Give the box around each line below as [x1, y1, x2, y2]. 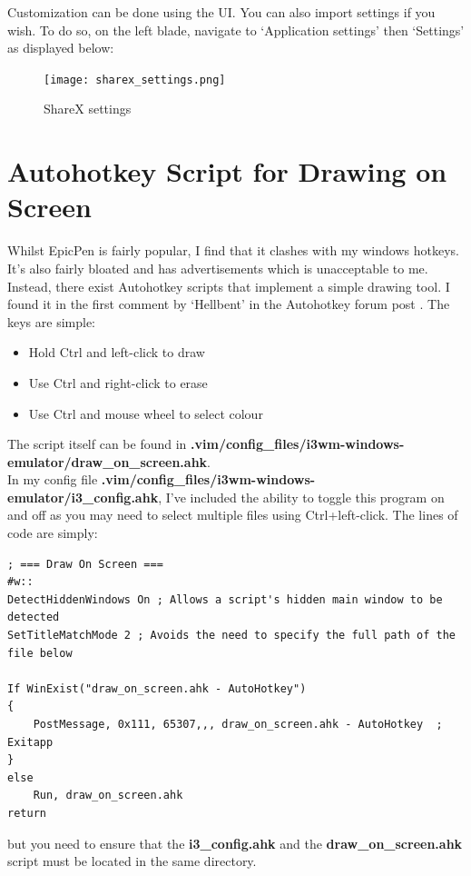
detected [7, 611, 60, 624]
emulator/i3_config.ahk [7, 487, 159, 506]
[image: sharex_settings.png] [44, 73, 226, 86]
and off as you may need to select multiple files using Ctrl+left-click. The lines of [7, 505, 458, 524]
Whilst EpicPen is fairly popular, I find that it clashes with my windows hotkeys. [7, 241, 459, 260]
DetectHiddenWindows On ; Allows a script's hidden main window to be [7, 592, 443, 606]
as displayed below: [7, 38, 114, 57]
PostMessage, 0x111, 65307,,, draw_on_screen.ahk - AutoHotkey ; [33, 718, 443, 731]
